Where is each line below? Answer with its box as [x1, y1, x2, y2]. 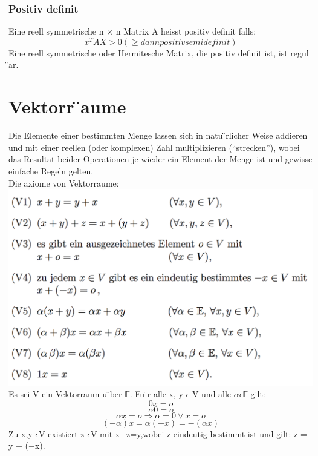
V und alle [192, 388, 232, 400]
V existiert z [39, 427, 85, 440]
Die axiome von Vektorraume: [8, 176, 119, 189]
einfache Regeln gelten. [8, 164, 94, 177]
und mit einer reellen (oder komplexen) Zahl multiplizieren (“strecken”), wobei [8, 140, 300, 153]
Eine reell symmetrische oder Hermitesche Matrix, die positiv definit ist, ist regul [8, 46, 309, 59]
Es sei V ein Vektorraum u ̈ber [8, 388, 122, 400]
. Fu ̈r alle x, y [129, 388, 183, 400]
